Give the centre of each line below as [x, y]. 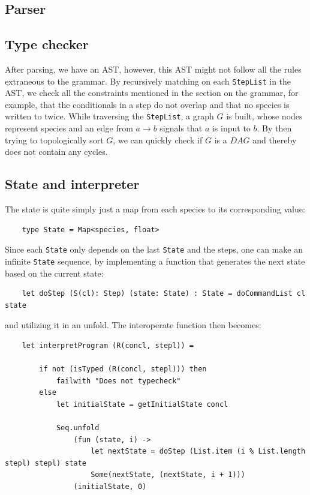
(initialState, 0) [110, 487]
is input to [231, 128]
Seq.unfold [78, 428]
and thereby [275, 139]
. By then [274, 128]
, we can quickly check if [158, 139]
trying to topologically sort [54, 139]
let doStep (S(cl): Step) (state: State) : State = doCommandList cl [164, 294]
